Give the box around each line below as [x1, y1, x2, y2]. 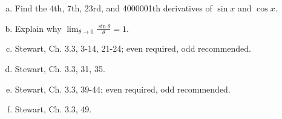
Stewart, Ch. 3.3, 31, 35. [15, 63, 105, 75]
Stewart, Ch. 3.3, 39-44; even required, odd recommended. [15, 82, 231, 95]
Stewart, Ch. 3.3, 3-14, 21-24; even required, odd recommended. [15, 42, 252, 55]
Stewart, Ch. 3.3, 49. [15, 103, 92, 115]
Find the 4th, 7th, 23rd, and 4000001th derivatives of [15, 2, 212, 14]
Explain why [15, 22, 62, 34]
